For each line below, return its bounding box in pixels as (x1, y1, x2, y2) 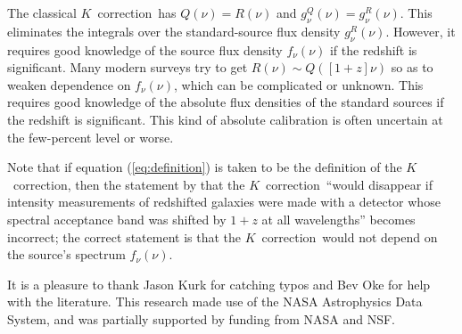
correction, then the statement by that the (12, 175, 245, 193)
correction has (97, 4, 177, 21)
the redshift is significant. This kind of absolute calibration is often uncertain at (7, 110, 443, 128)
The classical (7, 4, 77, 21)
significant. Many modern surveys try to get (7, 58, 248, 77)
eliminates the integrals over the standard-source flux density (7, 21, 341, 40)
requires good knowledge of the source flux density (7, 40, 283, 59)
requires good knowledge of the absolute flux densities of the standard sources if (7, 93, 444, 111)
